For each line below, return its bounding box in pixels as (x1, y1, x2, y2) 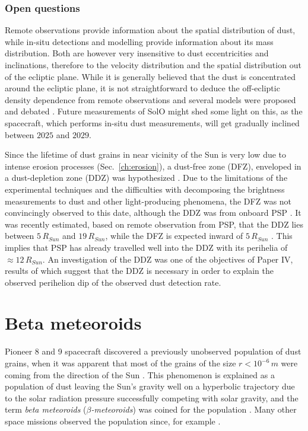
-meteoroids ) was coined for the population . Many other (91, 403, 297, 416)
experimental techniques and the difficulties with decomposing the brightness (5, 183, 285, 195)
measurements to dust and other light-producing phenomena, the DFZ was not (5, 194, 292, 207)
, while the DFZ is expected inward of (105, 229, 243, 242)
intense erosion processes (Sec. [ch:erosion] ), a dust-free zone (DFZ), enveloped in (5, 159, 301, 172)
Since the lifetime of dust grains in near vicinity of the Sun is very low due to (5, 148, 287, 161)
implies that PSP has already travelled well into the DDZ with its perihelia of (5, 241, 288, 253)
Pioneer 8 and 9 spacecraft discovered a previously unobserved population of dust (5, 345, 301, 357)
